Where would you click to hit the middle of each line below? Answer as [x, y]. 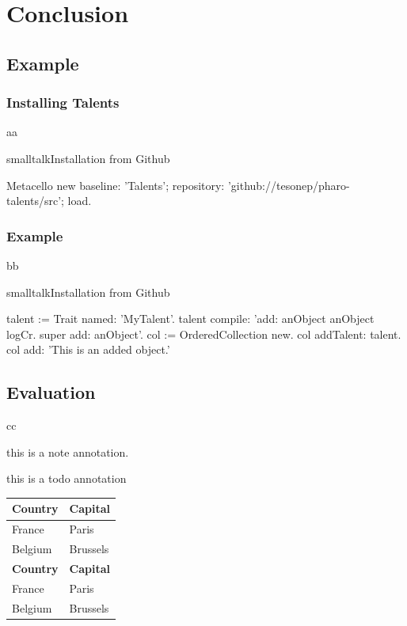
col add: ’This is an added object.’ [88, 349]
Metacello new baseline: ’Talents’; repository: [116, 185]
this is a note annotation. [68, 451]
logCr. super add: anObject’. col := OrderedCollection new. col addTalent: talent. [204, 334]
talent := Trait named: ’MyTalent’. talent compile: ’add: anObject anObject [190, 319]
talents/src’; [35, 201]
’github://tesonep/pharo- [289, 185]
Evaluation [51, 392]
